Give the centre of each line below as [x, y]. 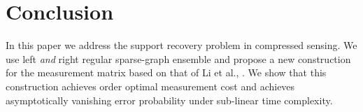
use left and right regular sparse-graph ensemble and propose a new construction [178, 58]
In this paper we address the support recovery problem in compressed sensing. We [181, 45]
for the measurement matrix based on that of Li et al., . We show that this [166, 72]
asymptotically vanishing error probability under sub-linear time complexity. [169, 100]
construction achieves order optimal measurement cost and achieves [150, 86]
